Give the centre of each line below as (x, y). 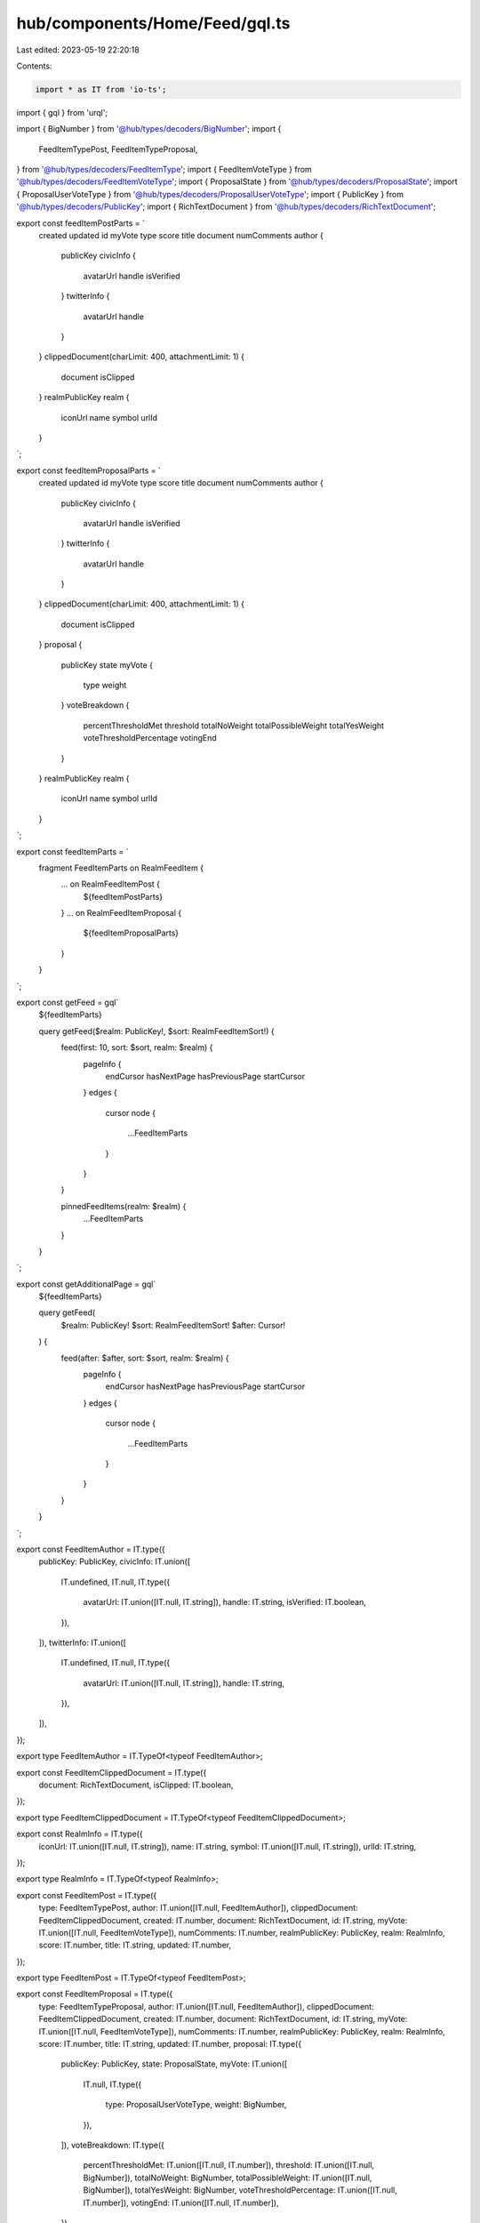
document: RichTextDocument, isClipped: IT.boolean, (136, 1785)
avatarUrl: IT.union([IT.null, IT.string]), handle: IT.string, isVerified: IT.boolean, (224, 1602)
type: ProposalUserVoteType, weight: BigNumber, (196, 2105)
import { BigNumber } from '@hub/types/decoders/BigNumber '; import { (149, 129)
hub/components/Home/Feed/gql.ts (153, 23)
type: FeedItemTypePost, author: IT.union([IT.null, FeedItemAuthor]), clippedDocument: (199, 1908)
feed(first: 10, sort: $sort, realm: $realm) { (137, 1047)
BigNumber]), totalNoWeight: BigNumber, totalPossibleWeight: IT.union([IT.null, (228, 2178)
